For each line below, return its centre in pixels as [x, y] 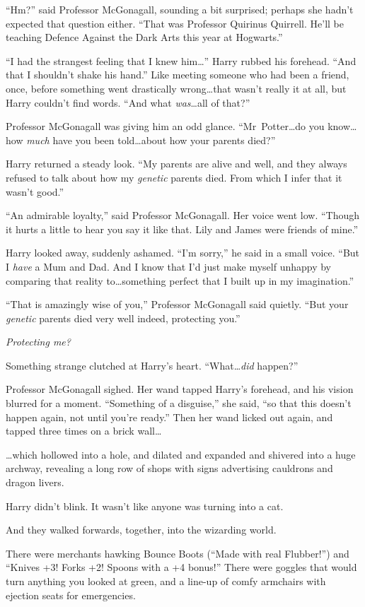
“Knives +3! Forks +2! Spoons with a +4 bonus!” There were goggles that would [181, 567]
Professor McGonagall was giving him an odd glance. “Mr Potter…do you [165, 126]
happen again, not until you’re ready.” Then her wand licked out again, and [169, 417]
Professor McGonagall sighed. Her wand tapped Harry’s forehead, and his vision [180, 389]
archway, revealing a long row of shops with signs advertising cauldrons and [169, 468]
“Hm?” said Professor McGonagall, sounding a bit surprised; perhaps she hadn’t [180, 9]
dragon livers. [35, 482]
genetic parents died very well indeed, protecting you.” [123, 318]
